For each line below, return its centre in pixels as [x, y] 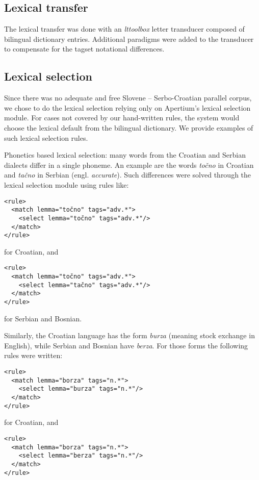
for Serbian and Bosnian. [43, 318]
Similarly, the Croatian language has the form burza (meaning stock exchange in [129, 335]
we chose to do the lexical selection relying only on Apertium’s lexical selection [127, 107]
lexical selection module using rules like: [67, 184]
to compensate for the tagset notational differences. [84, 49]
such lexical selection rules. [46, 137]
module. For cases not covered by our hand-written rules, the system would [122, 118]
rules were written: [33, 355]
